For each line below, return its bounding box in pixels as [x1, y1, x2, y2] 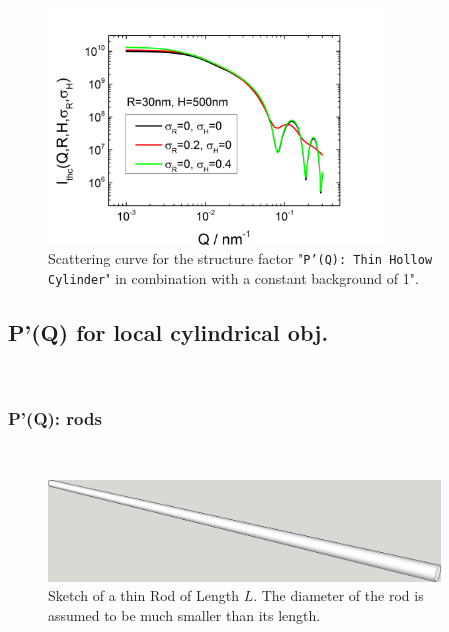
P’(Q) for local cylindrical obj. [8, 316, 329, 347]
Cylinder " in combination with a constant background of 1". [48, 267, 419, 288]
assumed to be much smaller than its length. [48, 604, 321, 625]
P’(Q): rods [8, 406, 102, 431]
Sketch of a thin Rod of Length [48, 585, 239, 606]
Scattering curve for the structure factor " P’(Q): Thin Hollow [48, 248, 433, 269]
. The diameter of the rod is [253, 585, 424, 606]
